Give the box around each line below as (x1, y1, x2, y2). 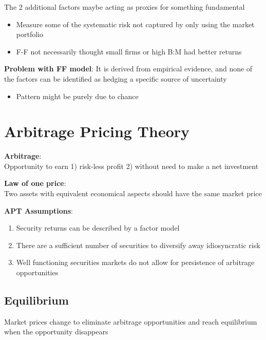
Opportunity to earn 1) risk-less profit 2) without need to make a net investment (4, 160, 259, 171)
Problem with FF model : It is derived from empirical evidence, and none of (4, 63, 253, 74)
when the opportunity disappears (4, 326, 108, 337)
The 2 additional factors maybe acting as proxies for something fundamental (4, 2, 245, 12)
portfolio (16, 29, 43, 40)
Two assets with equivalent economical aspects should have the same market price (4, 188, 262, 199)
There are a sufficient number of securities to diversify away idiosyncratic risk (16, 239, 260, 250)
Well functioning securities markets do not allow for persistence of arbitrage (16, 257, 255, 268)
